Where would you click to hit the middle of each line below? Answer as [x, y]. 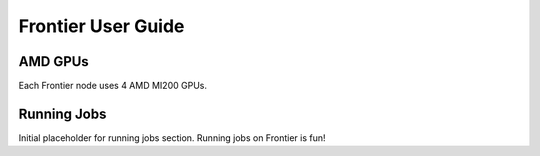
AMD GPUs [53, 61]
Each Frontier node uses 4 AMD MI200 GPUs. [112, 86]
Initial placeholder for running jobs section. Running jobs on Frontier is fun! [172, 137]
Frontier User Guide [101, 26]
